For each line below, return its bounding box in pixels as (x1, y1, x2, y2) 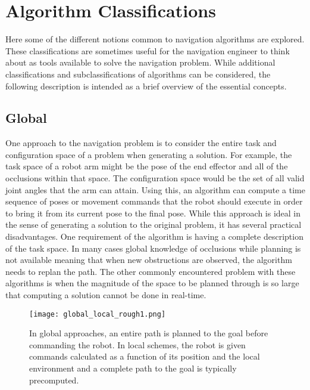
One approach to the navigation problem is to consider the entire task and (5, 137, 277, 149)
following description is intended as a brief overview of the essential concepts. (5, 79, 287, 92)
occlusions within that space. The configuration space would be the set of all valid (5, 172, 305, 184)
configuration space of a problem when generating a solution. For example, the (5, 148, 292, 160)
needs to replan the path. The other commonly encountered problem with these (5, 265, 296, 277)
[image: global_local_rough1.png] (29, 309, 166, 318)
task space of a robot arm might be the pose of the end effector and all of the (5, 160, 288, 172)
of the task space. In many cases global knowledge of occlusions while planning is (5, 242, 301, 254)
